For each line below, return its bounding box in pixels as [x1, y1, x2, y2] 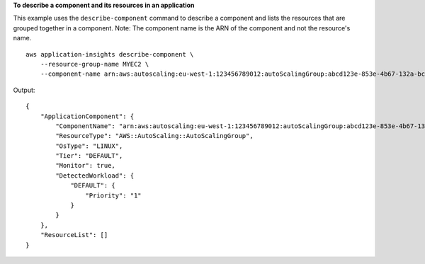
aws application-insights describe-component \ [25, 50, 194, 58]
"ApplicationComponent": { [40, 112, 135, 120]
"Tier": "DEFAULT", [55, 152, 123, 160]
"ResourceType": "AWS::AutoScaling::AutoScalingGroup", [55, 132, 254, 140]
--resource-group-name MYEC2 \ [40, 60, 149, 68]
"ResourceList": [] [40, 231, 108, 239]
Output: [13, 86, 35, 94]
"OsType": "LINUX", [55, 142, 123, 150]
